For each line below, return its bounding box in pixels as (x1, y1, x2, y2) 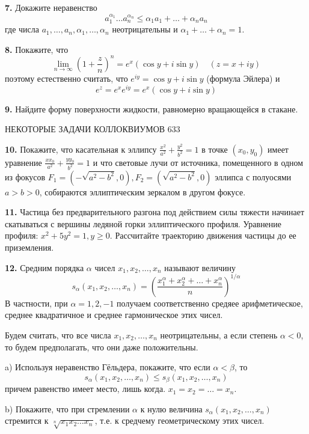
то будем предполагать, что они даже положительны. (5, 340, 198, 353)
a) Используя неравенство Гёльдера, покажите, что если (5, 361, 210, 373)
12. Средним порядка (5, 261, 84, 274)
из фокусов (5, 170, 46, 183)
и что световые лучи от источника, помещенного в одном (93, 156, 304, 168)
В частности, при (5, 296, 68, 309)
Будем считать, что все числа (5, 328, 111, 341)
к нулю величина (140, 402, 203, 415)
